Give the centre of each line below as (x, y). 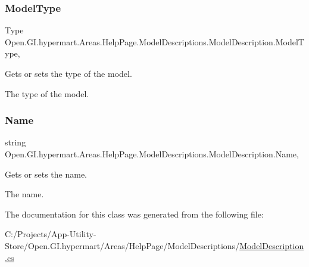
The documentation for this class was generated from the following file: (134, 214)
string (15, 142)
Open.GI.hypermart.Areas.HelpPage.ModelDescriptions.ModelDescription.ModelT (154, 41)
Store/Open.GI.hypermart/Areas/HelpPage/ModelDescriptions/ (122, 245)
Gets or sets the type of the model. (68, 73)
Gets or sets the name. (46, 174)
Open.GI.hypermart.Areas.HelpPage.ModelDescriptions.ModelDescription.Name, (152, 154)
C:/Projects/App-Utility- (51, 234)
